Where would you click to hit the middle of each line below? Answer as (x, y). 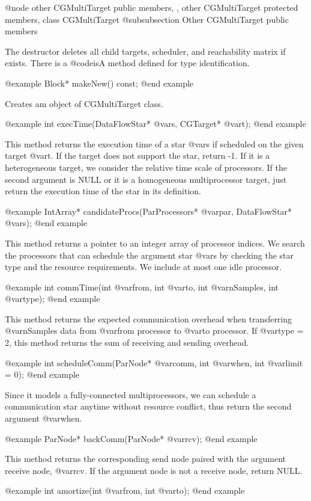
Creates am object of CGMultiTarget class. (84, 103)
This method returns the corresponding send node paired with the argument (146, 459)
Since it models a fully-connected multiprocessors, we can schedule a (131, 394)
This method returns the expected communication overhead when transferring (149, 318)
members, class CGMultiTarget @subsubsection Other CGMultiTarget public (147, 19)
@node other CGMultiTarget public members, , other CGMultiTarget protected (152, 7)
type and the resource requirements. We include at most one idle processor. (143, 267)
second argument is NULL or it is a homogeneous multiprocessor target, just (146, 179)
